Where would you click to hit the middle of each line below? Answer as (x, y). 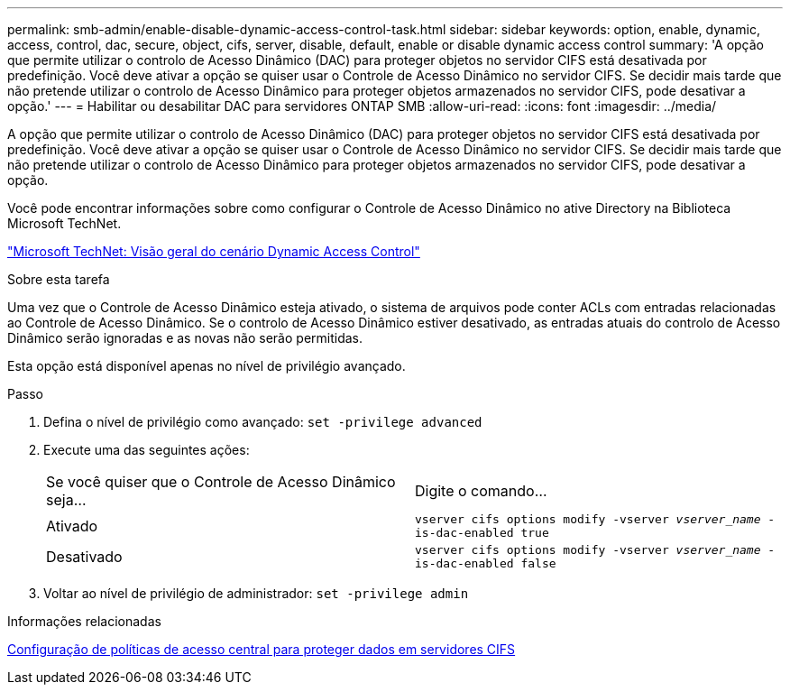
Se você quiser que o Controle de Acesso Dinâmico (221, 482)
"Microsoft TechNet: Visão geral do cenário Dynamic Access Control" (214, 251)
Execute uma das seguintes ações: (147, 450)
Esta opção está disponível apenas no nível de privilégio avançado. (207, 366)
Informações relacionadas (84, 621)
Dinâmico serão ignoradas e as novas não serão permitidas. (185, 338)
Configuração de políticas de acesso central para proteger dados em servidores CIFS (262, 649)
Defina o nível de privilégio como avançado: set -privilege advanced (263, 422)
